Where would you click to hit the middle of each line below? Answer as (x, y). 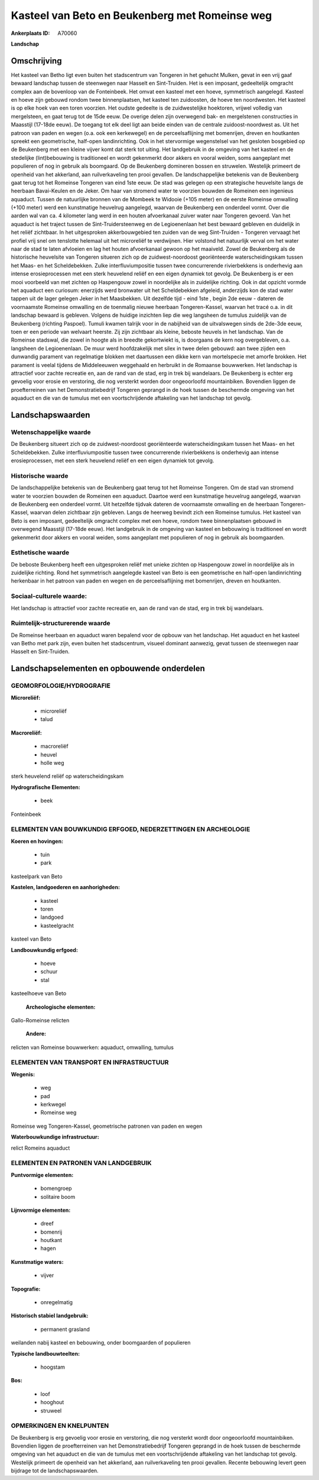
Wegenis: (23, 1074)
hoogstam (53, 1367)
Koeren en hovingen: (37, 841)
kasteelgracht (57, 925)
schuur (49, 971)
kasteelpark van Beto (37, 876)
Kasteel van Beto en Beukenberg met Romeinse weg (141, 15)
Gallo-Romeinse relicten (40, 1020)
